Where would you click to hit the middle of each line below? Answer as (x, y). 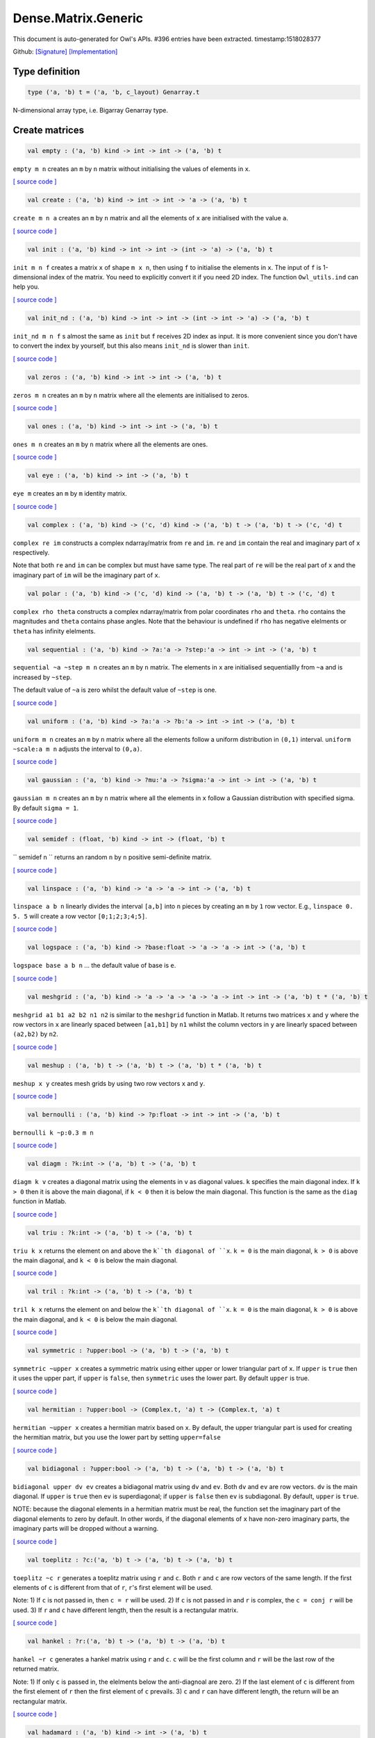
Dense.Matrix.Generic (78, 18)
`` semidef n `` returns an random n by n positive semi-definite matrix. (112, 857)
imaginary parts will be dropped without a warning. (86, 1529)
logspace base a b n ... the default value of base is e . (94, 966)
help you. (26, 287)
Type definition (47, 71)
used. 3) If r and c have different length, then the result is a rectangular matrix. (126, 1610)
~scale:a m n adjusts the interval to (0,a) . (77, 749)
